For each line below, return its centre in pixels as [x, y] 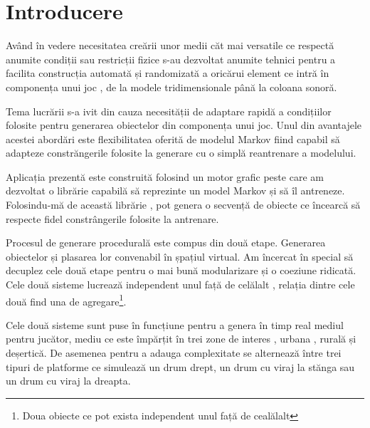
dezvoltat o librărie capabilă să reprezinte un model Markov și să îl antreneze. [175, 190]
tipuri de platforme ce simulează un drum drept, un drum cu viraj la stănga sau [180, 366]
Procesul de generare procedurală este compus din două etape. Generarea [166, 242]
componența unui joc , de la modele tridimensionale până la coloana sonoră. [171, 87]
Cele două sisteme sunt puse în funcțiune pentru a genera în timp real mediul [175, 324]
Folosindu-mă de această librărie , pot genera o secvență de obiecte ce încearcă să [183, 205]
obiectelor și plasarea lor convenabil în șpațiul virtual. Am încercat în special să [180, 256]
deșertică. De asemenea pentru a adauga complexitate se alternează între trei [174, 353]
